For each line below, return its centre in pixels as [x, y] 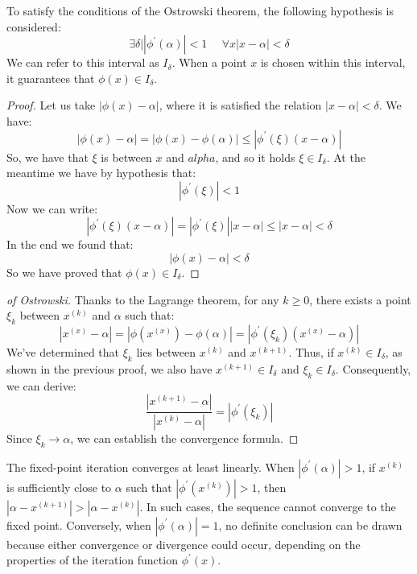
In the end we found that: [70, 244]
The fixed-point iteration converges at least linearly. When [151, 467]
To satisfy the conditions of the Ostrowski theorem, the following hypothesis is [200, 10]
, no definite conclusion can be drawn [310, 524]
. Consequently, [373, 368]
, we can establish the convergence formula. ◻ [184, 438]
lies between [166, 351]
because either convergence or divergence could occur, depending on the [184, 544]
